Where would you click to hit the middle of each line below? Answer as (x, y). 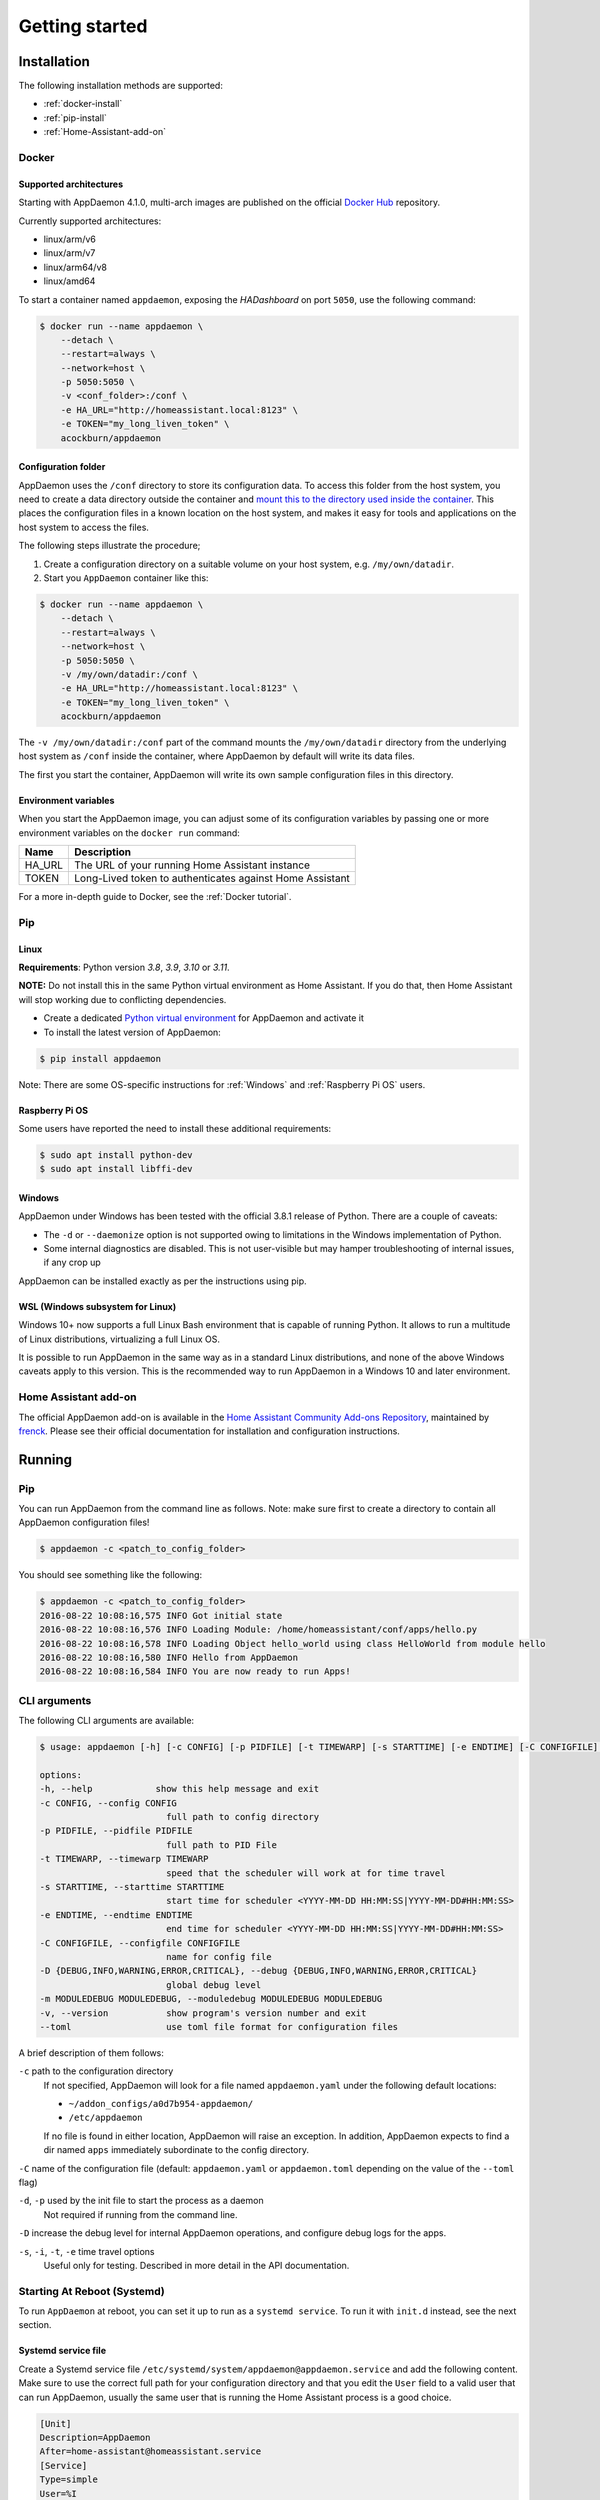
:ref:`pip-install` (75, 117)
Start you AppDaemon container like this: (126, 577)
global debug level (213, 1984)
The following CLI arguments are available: (106, 1721)
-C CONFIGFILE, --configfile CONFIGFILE (139, 1943)
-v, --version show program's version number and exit (203, 2013)
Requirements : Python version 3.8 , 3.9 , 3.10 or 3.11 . (124, 967)
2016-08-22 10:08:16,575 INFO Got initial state (161, 1615)
